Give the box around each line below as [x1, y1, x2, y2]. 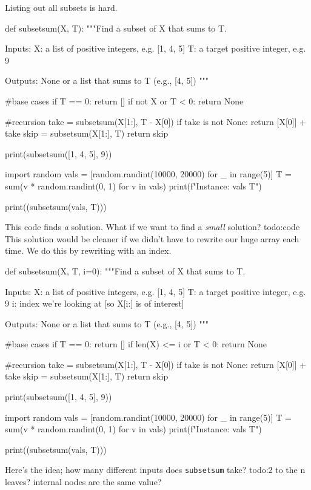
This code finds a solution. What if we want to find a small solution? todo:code [5, 220, 300, 233]
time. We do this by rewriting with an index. [5, 244, 172, 257]
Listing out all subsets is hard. [5, 1, 118, 13]
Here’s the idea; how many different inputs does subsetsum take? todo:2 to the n [5, 463, 306, 476]
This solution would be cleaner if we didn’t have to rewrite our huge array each [5, 232, 299, 245]
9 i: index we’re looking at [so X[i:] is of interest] [5, 297, 184, 310]
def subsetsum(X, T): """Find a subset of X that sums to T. [5, 21, 227, 34]
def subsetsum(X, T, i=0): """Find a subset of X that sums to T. [5, 264, 246, 277]
